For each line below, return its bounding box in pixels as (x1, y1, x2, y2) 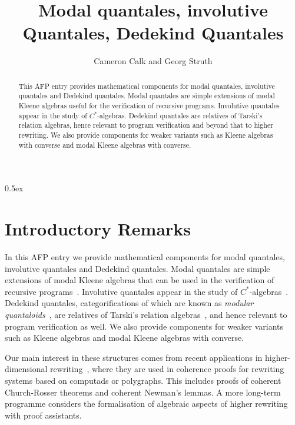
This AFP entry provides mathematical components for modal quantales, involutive (18, 81, 275, 91)
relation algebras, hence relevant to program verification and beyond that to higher (18, 120, 273, 130)
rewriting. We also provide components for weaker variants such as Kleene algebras (18, 130, 273, 140)
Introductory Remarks (5, 217, 191, 241)
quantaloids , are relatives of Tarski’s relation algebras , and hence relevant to (5, 308, 287, 320)
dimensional (5, 363, 48, 375)
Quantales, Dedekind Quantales (22, 21, 284, 45)
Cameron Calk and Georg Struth (94, 55, 213, 67)
